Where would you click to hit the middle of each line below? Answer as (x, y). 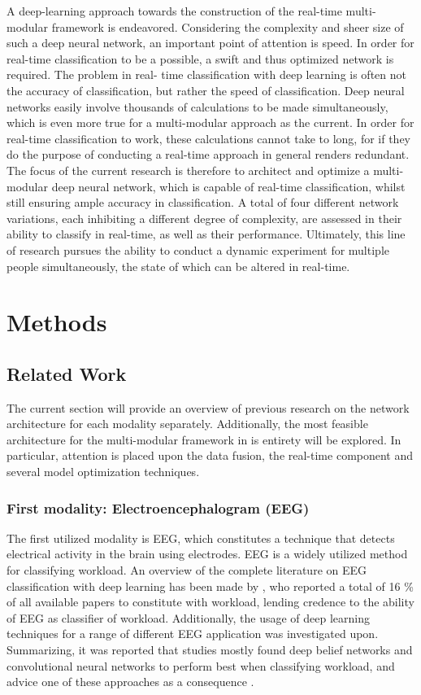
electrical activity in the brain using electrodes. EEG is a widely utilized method (207, 554)
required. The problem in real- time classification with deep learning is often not (206, 74)
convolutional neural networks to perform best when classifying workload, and (201, 665)
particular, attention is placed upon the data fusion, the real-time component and (210, 455)
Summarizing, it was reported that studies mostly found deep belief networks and (210, 650)
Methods (57, 322)
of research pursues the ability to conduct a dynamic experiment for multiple (198, 249)
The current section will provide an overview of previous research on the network (208, 407)
